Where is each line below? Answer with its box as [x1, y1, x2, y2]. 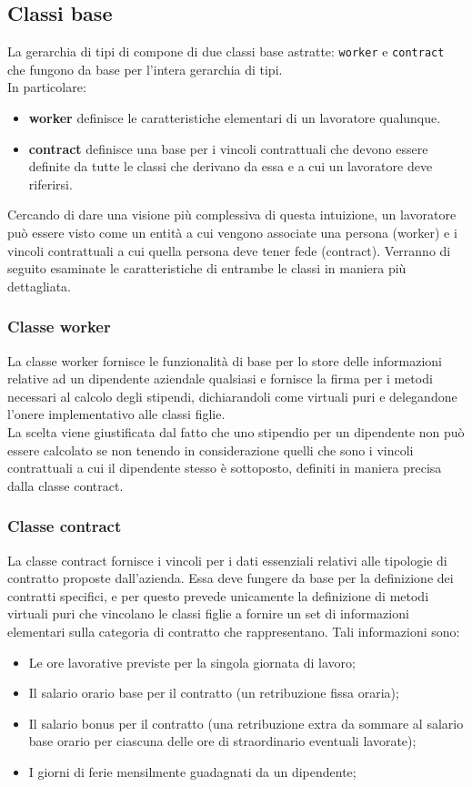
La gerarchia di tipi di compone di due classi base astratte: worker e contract [7, 42, 445, 61]
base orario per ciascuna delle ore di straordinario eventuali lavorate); [28, 731, 417, 751]
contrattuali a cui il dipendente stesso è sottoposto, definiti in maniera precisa [7, 458, 442, 477]
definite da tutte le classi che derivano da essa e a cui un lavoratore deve [28, 157, 433, 176]
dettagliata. [7, 276, 72, 295]
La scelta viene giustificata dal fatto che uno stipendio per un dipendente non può [7, 422, 465, 441]
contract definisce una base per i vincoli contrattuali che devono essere [28, 138, 428, 158]
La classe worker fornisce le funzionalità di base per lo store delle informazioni [7, 351, 442, 370]
